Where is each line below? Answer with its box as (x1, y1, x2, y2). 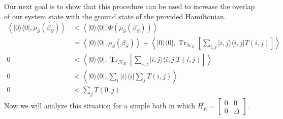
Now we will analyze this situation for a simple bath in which (4, 100, 195, 111)
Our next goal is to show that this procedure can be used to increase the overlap (4, 1, 255, 11)
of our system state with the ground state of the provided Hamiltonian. (4, 11, 226, 21)
